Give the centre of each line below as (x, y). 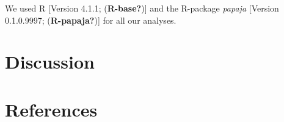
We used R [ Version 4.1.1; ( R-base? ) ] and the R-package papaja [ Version (142, 8)
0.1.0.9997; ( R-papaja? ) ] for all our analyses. (91, 20)
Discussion (50, 62)
